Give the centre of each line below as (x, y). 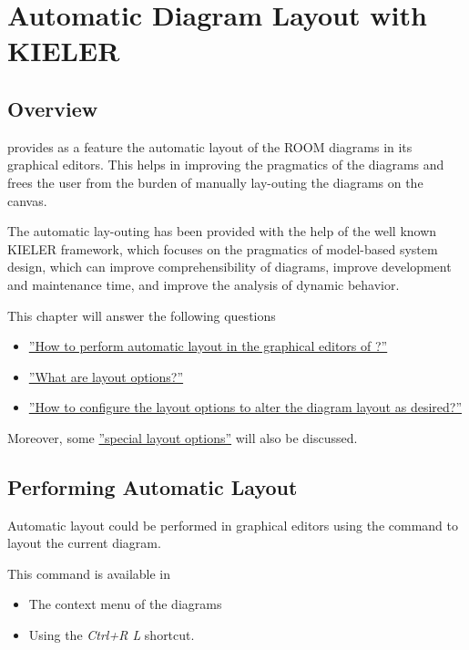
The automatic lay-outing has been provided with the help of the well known (222, 231)
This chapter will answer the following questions (142, 315)
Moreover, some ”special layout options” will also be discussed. (183, 437)
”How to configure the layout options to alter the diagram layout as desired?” (245, 407)
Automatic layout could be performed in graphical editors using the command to (233, 525)
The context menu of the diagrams (125, 604)
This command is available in (89, 573)
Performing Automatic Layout (153, 486)
